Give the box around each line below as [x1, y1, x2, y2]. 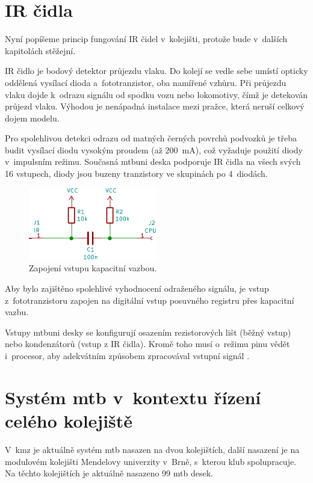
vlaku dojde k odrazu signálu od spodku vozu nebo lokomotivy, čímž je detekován [5, 88, 308, 100]
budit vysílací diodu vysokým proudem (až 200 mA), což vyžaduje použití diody [5, 143, 303, 156]
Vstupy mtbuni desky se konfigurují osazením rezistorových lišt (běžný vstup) [5, 325, 291, 338]
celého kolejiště [5, 408, 133, 432]
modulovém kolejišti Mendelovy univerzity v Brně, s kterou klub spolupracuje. [5, 455, 297, 467]
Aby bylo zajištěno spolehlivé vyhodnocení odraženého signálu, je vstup [5, 282, 269, 295]
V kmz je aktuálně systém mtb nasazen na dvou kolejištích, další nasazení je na [5, 443, 300, 455]
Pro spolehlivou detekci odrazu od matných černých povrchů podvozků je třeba [5, 132, 297, 144]
